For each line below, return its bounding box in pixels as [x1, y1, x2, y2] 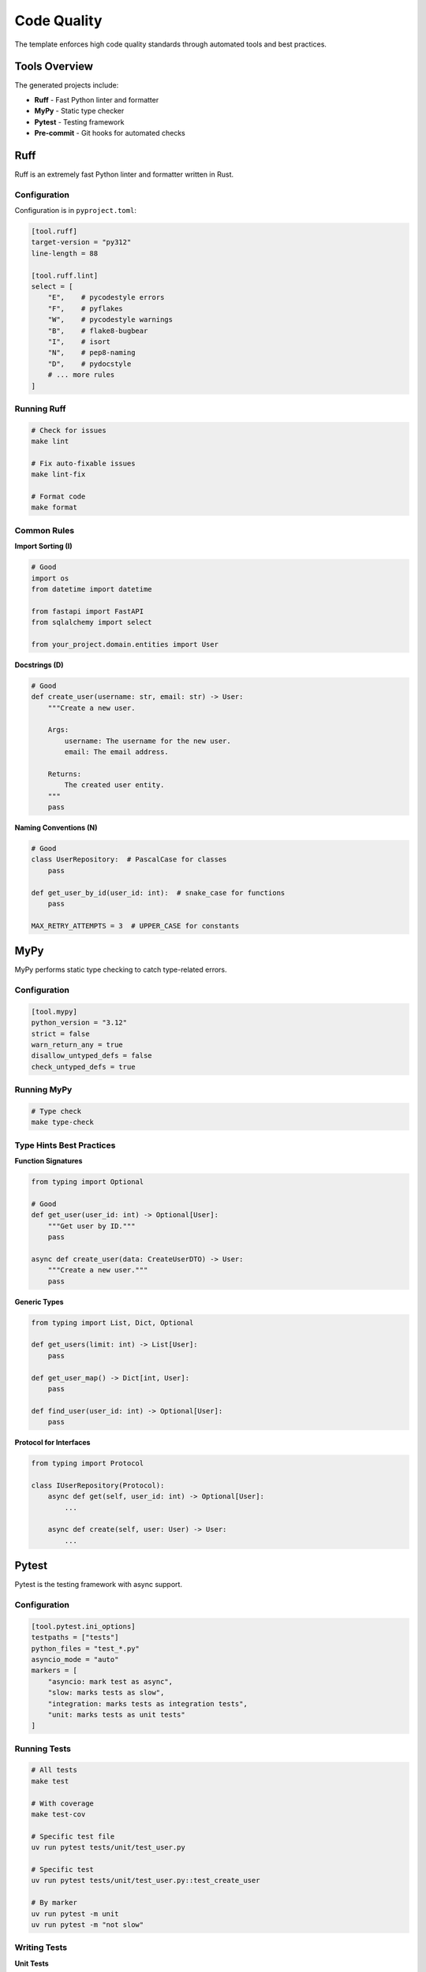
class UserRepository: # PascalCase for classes [31, 855, 227, 864]
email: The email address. [64, 748, 169, 756]
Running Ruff [14, 403, 66, 414]
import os [31, 573, 69, 583]
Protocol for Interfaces [14, 1438, 91, 1447]
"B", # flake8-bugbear [47, 326, 148, 335]
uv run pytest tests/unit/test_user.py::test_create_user [31, 1876, 260, 1885]
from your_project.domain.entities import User [31, 640, 219, 648]
